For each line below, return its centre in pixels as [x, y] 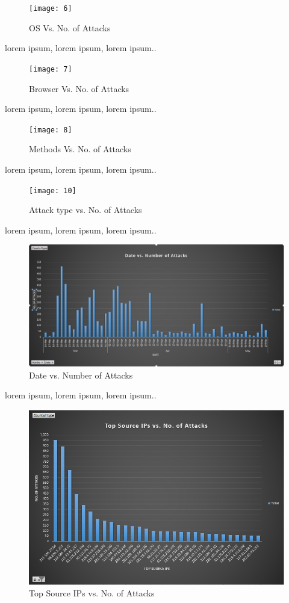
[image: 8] [51, 130]
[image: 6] [51, 8]
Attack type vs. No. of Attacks [85, 210]
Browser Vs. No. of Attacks [79, 88]
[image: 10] [53, 190]
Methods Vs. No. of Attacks [80, 149]
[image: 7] [51, 69]
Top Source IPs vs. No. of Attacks [92, 593]
